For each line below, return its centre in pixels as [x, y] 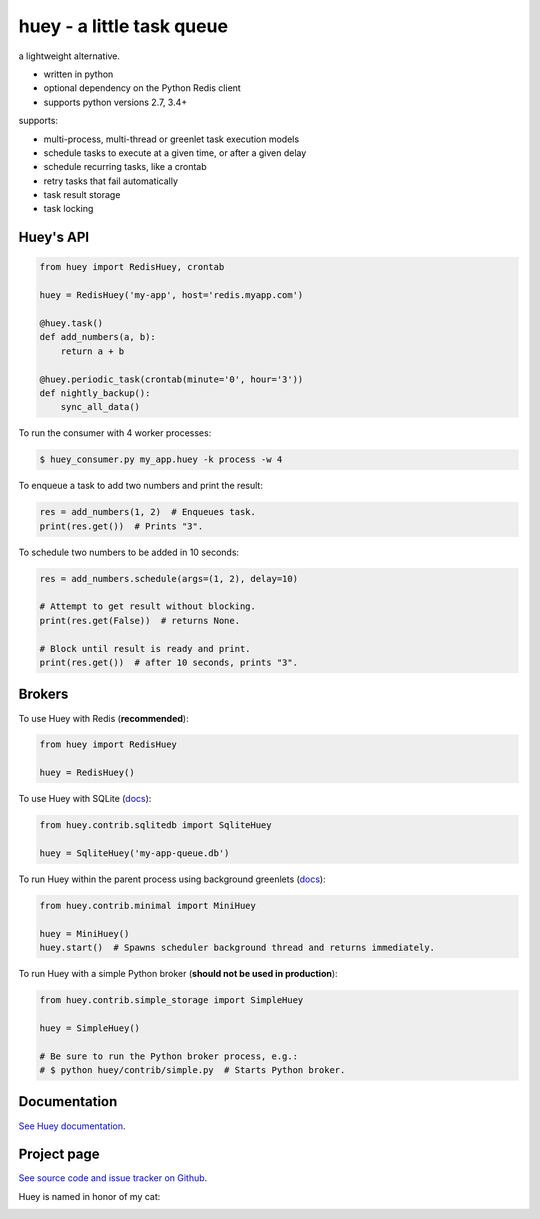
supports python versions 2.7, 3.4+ [115, 102]
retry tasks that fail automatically [111, 181]
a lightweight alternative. [69, 56]
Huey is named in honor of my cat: [89, 1196]
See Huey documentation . [72, 1126]
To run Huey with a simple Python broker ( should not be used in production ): [178, 974]
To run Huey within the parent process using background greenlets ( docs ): [172, 879]
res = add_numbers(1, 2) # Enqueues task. [148, 512]
